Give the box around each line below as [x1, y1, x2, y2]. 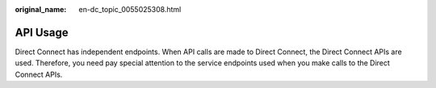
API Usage [15, 25, 69, 40]
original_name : [15, 5, 67, 14]
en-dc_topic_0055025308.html [78, 5, 182, 14]
